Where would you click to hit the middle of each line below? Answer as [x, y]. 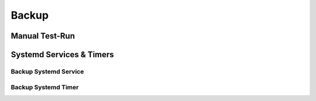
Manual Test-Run [43, 36]
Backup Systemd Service [47, 71]
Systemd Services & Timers [62, 55]
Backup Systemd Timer [45, 87]
